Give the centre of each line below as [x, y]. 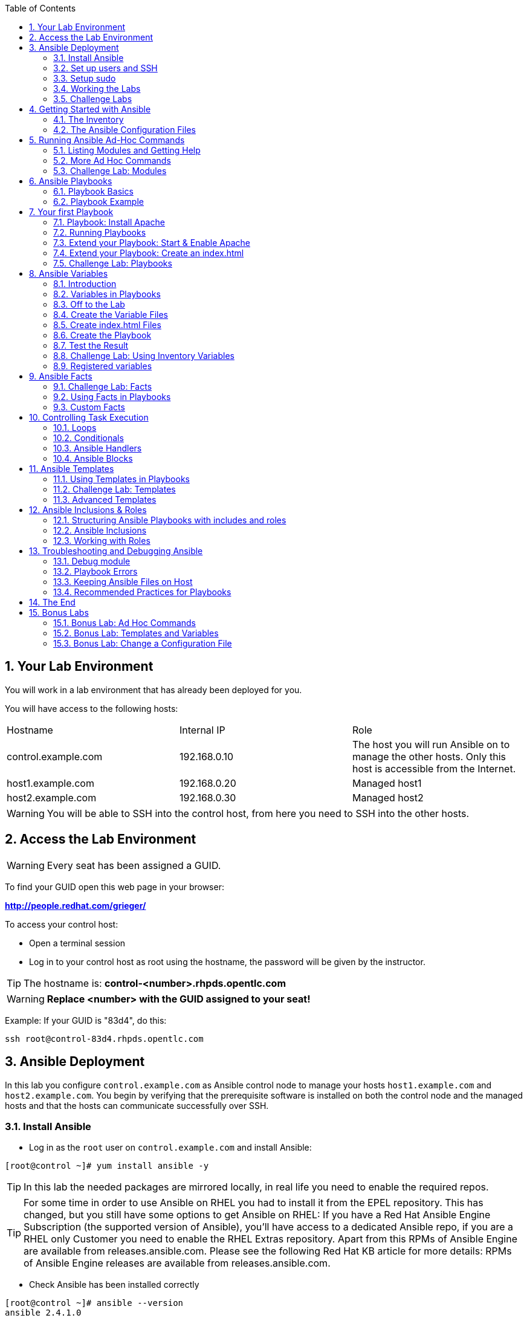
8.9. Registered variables [103, 366]
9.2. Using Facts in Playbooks [112, 397]
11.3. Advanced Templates [105, 499]
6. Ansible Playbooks [71, 181]
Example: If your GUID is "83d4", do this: [86, 1020]
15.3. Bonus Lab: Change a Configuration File [143, 643]
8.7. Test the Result [91, 345]
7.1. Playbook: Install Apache [109, 222]
